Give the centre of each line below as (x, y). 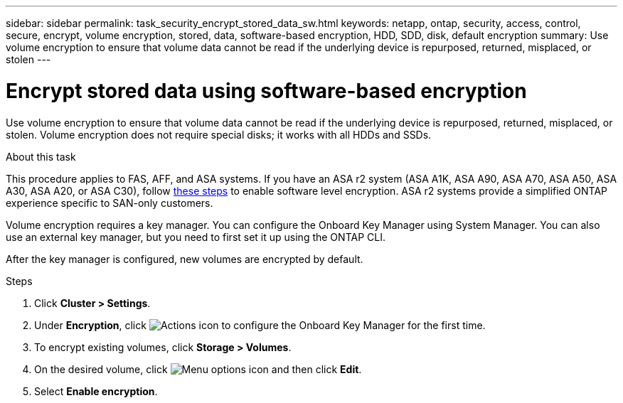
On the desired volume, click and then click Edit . (198, 369)
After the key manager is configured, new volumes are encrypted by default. (185, 259)
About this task (41, 156)
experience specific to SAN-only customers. (110, 203)
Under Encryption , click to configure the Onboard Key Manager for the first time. (260, 325)
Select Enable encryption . (96, 391)
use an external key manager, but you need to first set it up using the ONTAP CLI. (196, 237)
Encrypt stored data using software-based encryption (266, 91)
